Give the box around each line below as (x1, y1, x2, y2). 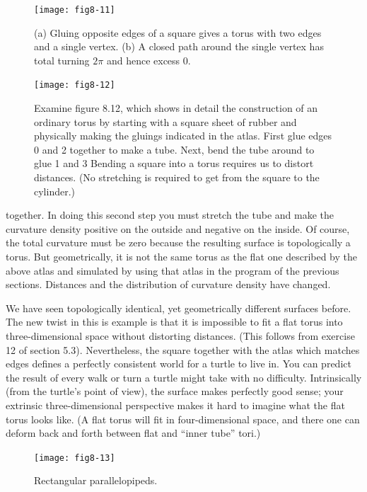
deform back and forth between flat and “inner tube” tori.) (6, 425, 261, 440)
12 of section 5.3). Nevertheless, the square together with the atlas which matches (6, 342, 360, 357)
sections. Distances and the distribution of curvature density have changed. (6, 277, 331, 292)
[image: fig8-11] (34, 5, 115, 15)
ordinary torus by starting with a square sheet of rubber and (34, 114, 297, 129)
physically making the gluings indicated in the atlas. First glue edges (34, 128, 332, 143)
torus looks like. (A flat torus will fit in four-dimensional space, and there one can (6, 411, 360, 426)
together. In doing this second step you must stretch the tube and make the (6, 207, 334, 222)
